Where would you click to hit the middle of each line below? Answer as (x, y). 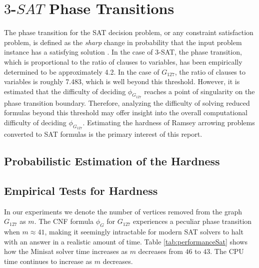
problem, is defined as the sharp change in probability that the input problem (123, 42)
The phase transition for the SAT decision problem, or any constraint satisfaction (129, 32)
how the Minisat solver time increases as (66, 251)
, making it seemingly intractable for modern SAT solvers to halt (144, 232)
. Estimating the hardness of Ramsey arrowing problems (169, 122)
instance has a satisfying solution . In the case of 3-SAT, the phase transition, (123, 52)
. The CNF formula (64, 221)
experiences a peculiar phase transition (192, 221)
